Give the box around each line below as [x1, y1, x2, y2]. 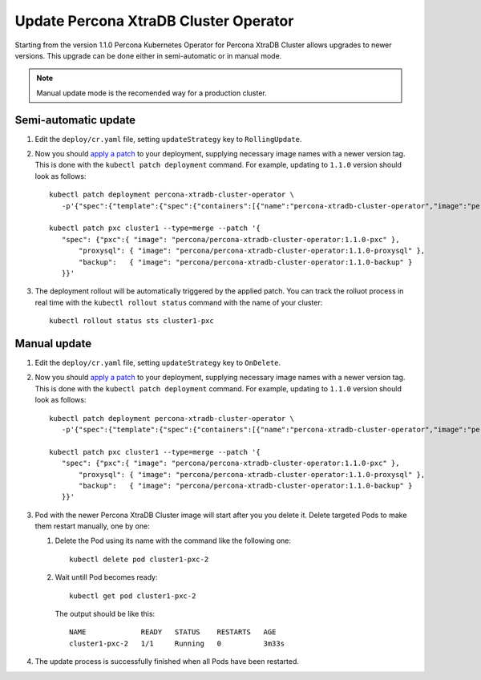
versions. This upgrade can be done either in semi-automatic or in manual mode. [14, 51, 282, 60]
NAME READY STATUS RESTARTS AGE [69, 628, 277, 637]
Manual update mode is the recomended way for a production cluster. [36, 88, 268, 98]
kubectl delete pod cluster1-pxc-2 [69, 554, 209, 564]
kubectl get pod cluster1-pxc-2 [69, 591, 196, 601]
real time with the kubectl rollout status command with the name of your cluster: [34, 297, 323, 307]
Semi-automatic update [14, 113, 136, 127]
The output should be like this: [55, 609, 156, 619]
